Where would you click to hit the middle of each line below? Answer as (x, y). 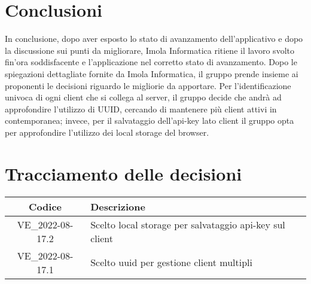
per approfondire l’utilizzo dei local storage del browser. (107, 132)
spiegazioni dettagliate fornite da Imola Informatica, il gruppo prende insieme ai (152, 73)
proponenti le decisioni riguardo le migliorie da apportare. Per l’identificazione (148, 85)
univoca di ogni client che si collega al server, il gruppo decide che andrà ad (143, 97)
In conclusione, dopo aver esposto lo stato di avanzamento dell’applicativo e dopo (154, 39)
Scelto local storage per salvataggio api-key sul (188, 224)
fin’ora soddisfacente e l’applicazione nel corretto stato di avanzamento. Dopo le (151, 62)
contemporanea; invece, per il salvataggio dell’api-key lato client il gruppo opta (150, 120)
